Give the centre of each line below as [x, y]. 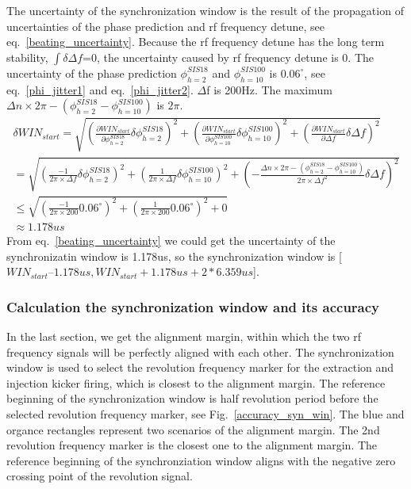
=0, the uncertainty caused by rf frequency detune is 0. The [228, 57]
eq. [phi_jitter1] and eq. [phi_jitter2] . [100, 89]
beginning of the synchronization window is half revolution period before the [192, 398]
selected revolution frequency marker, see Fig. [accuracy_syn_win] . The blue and [205, 413]
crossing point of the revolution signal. [100, 476]
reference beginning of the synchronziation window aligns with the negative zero [201, 460]
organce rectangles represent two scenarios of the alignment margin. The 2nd [193, 429]
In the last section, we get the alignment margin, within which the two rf [184, 336]
